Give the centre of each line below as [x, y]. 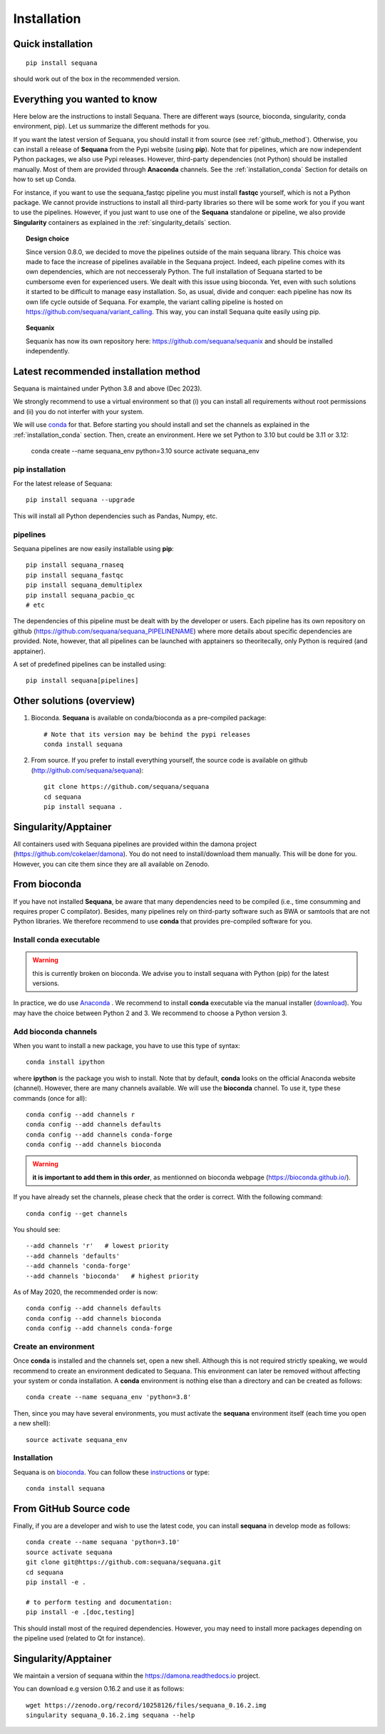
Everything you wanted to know [85, 99]
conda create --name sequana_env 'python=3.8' [109, 1397]
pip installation [40, 469]
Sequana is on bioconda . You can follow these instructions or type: [112, 1472]
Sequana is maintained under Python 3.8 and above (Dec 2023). [108, 388]
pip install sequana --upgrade [81, 500]
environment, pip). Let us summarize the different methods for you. [112, 126]
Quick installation [53, 44]
